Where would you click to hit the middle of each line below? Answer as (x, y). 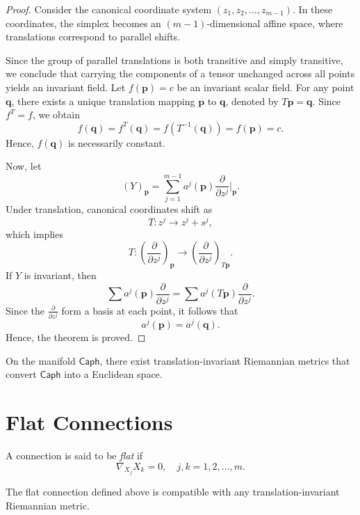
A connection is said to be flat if (74, 455)
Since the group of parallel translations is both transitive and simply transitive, (174, 60)
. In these (313, 9)
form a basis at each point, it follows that (150, 310)
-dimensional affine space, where (275, 23)
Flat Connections (89, 422)
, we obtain (56, 114)
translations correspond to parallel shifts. (93, 37)
